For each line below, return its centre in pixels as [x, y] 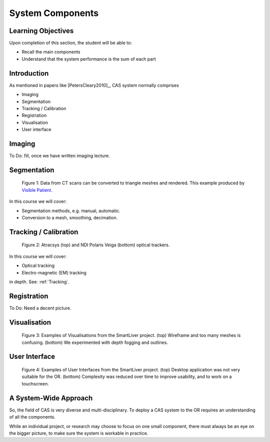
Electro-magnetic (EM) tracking [54, 272]
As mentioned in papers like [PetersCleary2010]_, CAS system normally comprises [94, 85]
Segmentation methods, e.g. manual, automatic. [71, 211]
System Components [54, 13]
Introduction [29, 73]
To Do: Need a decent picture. [40, 308]
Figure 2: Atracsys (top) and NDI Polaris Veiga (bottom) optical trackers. [96, 245]
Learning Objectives [41, 31]
